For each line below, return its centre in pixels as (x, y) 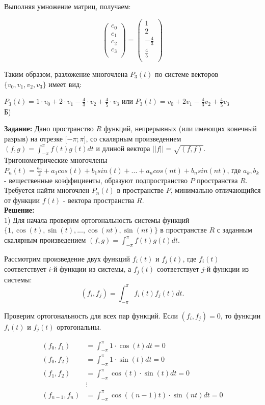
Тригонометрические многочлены (56, 160)
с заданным (234, 230)
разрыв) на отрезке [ (36, 138)
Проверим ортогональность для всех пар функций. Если (91, 315)
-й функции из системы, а (91, 269)
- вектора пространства (99, 200)
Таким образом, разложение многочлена (66, 74)
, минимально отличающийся (216, 190)
